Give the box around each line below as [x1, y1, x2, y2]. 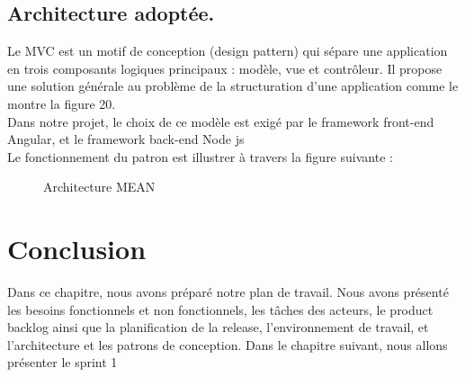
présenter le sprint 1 [7, 353, 118, 372]
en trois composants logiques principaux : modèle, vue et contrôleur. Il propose [7, 58, 443, 77]
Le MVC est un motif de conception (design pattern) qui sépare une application [7, 41, 448, 60]
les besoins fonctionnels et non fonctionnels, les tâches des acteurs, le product [7, 300, 434, 319]
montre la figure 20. [7, 94, 116, 112]
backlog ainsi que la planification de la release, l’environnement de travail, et [7, 318, 429, 337]
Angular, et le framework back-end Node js [7, 130, 245, 148]
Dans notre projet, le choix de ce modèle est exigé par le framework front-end [7, 112, 434, 130]
